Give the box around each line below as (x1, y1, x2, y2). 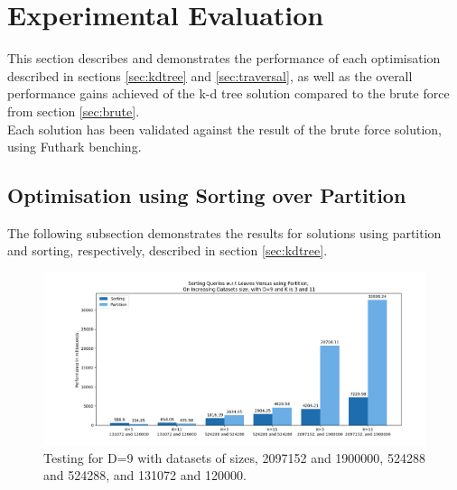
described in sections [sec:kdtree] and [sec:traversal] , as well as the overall (7, 66, 413, 85)
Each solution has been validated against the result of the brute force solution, (7, 119, 442, 138)
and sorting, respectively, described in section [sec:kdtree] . (7, 241, 328, 260)
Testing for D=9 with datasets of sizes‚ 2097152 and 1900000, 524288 (43, 448, 425, 467)
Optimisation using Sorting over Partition (7, 181, 406, 209)
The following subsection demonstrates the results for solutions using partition (7, 223, 442, 242)
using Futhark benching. (7, 137, 142, 156)
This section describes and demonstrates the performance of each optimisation (7, 49, 441, 68)
